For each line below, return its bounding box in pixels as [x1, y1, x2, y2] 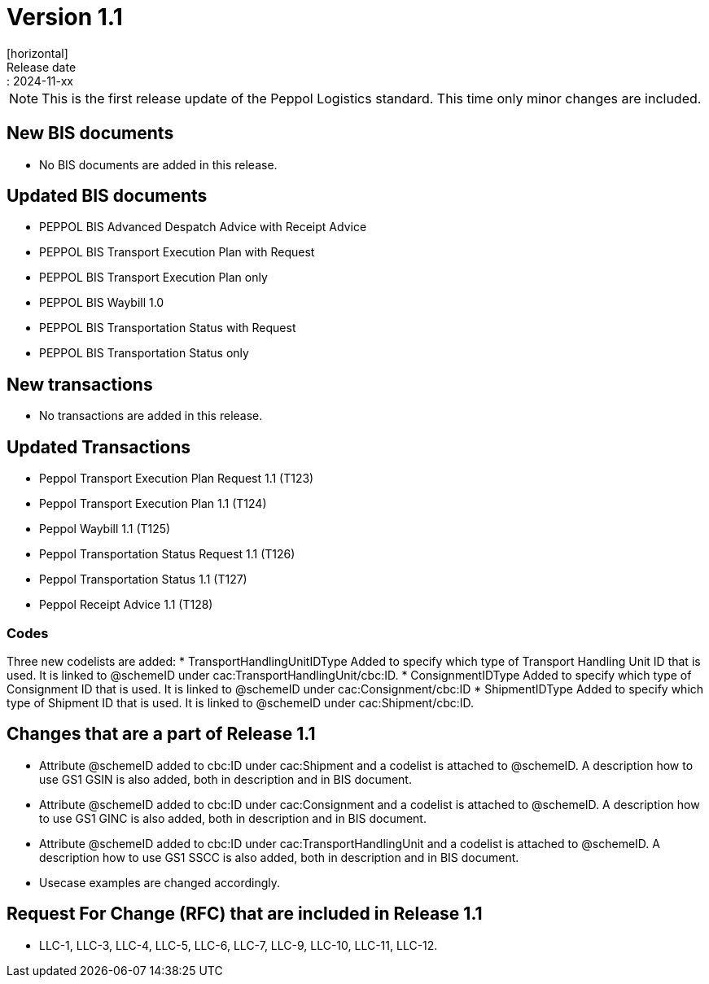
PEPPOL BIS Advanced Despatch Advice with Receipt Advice [39, 220, 367, 234]
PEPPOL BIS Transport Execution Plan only [39, 270, 268, 285]
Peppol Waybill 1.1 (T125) [39, 522, 171, 536]
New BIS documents [7, 123, 174, 144]
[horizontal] [7, 46, 68, 60]
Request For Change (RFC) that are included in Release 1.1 [7, 903, 483, 925]
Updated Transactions [7, 436, 191, 457]
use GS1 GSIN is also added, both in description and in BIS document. [39, 772, 412, 786]
